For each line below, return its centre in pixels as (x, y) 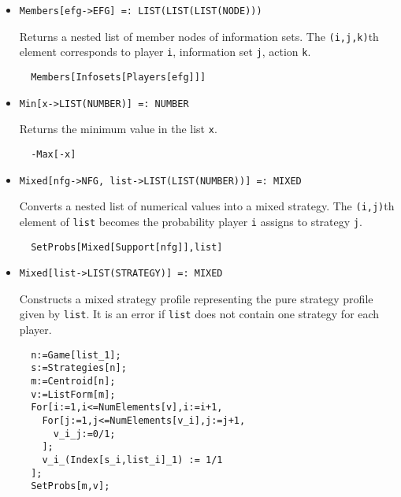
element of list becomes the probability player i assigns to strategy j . (191, 221)
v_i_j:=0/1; (84, 434)
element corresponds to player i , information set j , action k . (165, 52)
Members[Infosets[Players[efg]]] (119, 77)
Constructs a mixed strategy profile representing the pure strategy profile (196, 298)
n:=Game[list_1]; (76, 355)
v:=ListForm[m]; (73, 394)
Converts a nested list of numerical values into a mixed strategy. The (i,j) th (207, 206)
